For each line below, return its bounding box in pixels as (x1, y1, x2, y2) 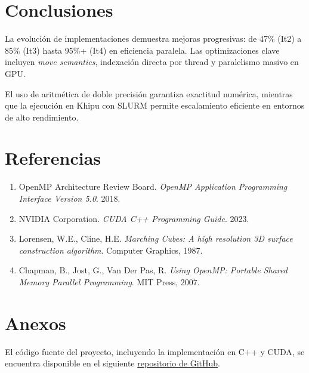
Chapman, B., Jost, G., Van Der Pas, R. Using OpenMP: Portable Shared (18, 264, 288, 276)
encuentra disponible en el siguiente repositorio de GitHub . (5, 357, 220, 369)
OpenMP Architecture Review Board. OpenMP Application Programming (18, 180, 288, 193)
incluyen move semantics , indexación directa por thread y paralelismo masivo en (5, 56, 299, 68)
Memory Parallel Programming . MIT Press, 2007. (18, 275, 200, 288)
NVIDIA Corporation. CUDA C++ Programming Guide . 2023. (18, 212, 249, 224)
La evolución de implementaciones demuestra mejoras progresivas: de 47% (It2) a (5, 32, 302, 45)
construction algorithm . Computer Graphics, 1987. (18, 243, 203, 256)
